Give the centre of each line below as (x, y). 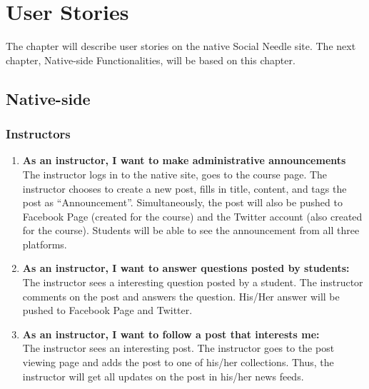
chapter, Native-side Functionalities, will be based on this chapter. (151, 60)
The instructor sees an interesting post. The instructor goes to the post (178, 348)
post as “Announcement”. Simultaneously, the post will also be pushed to (182, 202)
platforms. (45, 244)
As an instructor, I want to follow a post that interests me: (171, 334)
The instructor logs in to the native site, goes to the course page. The (175, 174)
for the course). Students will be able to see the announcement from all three (191, 230)
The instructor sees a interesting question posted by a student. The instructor (193, 282)
